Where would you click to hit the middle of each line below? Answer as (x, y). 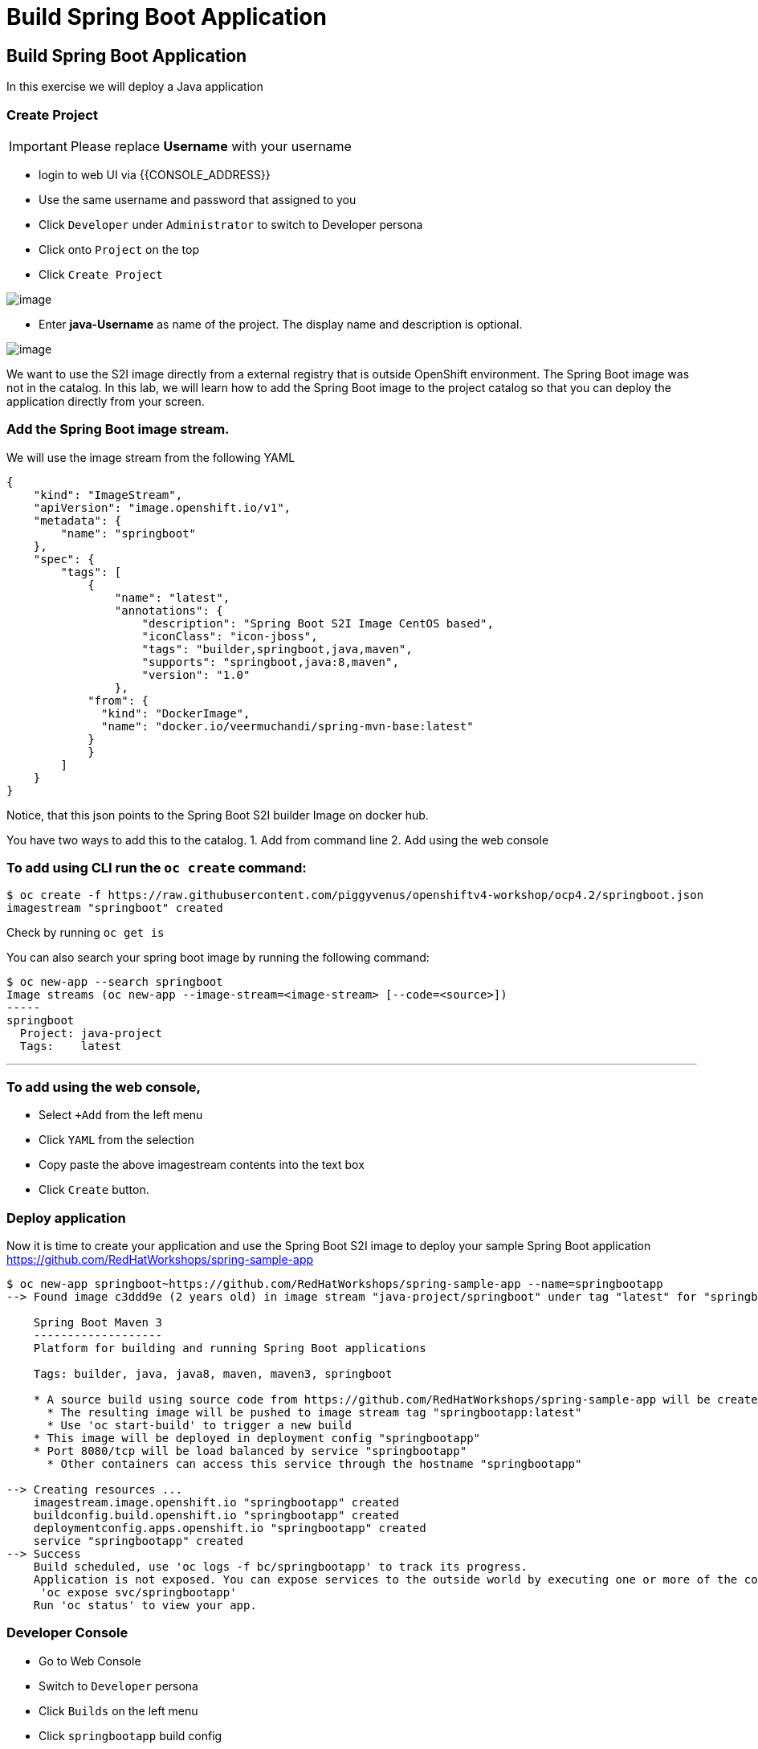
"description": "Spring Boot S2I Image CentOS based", (318, 623)
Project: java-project (91, 1034)
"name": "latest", (172, 597)
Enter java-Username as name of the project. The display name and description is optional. (281, 324)
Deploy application (66, 1218)
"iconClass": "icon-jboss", (230, 636)
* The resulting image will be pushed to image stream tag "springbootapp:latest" (314, 1412)
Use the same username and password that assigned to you (198, 199)
